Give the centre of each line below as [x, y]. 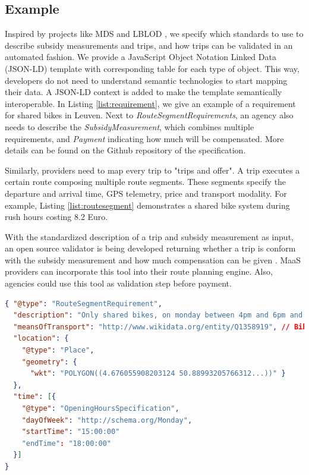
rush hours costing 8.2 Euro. [56, 217]
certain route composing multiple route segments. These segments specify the [146, 182]
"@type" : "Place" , [58, 350]
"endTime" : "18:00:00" [67, 443]
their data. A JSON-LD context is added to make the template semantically [144, 92]
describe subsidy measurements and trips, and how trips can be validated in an [149, 45]
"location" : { [41, 339]
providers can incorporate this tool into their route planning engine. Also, [139, 271]
